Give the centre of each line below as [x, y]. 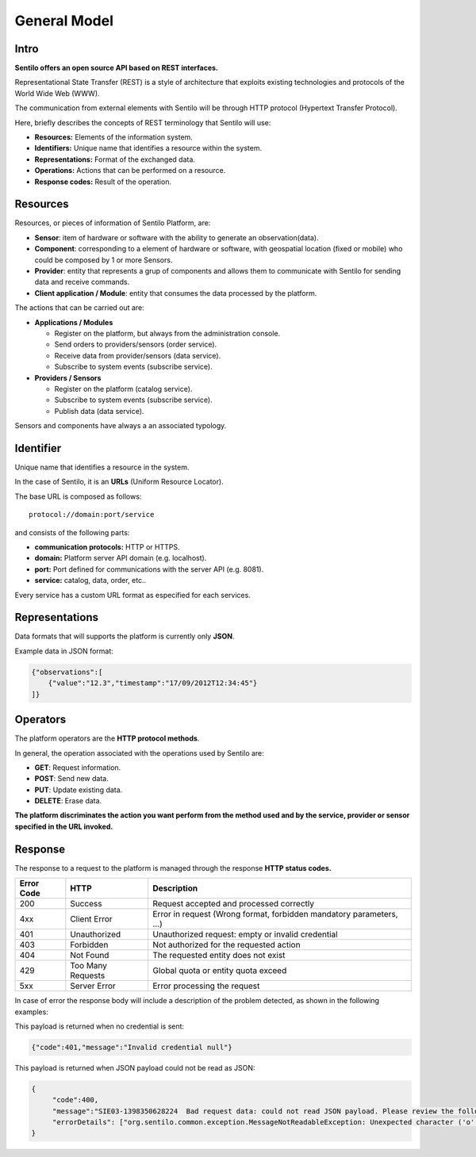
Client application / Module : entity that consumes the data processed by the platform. [176, 293]
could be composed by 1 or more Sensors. [104, 260]
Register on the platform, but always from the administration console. [167, 333]
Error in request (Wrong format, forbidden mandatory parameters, [275, 914]
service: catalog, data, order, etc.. [90, 580]
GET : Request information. [78, 767]
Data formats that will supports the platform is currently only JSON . [125, 636]
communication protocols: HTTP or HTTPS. [107, 546]
